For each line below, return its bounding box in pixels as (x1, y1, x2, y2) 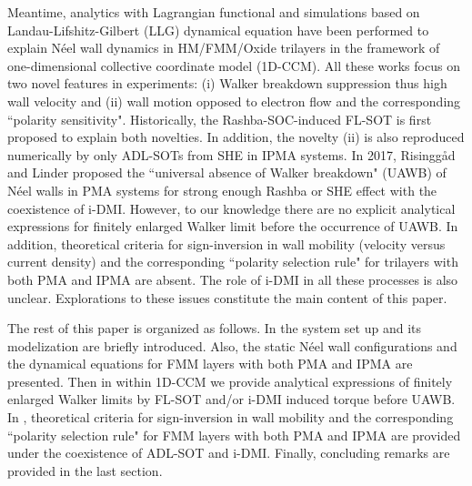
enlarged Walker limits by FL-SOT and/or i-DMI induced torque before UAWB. (7, 390, 456, 409)
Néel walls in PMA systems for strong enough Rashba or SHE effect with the (7, 180, 437, 199)
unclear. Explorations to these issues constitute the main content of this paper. (7, 288, 447, 307)
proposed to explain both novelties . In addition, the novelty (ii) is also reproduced (7, 127, 465, 147)
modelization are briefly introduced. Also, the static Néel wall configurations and (7, 336, 457, 355)
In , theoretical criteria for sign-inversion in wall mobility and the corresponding (7, 408, 454, 427)
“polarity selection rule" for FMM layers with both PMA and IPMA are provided (7, 425, 461, 444)
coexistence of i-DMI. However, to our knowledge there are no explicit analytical (7, 198, 456, 218)
